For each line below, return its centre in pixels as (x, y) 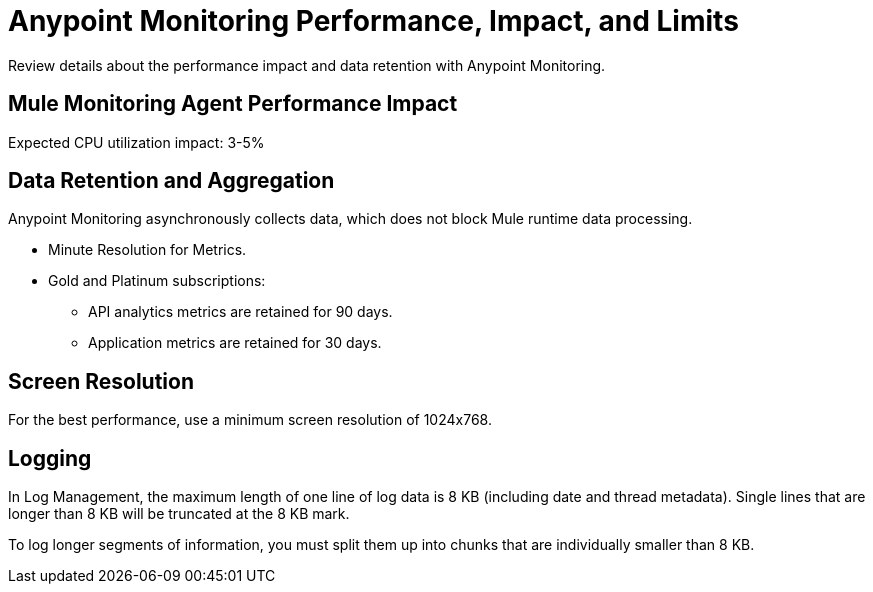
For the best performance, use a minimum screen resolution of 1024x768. (250, 420)
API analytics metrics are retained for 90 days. (240, 312)
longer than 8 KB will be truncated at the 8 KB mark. (179, 514)
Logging (50, 458)
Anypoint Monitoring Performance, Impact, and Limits (373, 21)
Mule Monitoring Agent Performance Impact (233, 104)
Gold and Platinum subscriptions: (157, 281)
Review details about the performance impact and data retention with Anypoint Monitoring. (307, 65)
